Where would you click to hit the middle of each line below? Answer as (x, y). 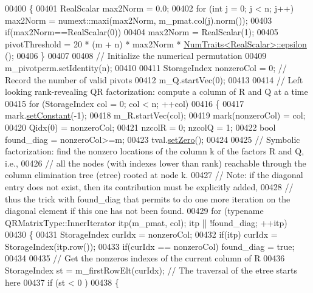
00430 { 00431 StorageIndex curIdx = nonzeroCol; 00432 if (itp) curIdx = (141, 234)
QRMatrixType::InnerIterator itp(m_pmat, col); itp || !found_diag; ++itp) (146, 222)
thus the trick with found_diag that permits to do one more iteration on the (148, 198)
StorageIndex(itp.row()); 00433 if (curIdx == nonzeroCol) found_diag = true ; (150, 246)
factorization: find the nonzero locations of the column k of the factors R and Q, (155, 151)
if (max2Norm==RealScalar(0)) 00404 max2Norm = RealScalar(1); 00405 (142, 32)
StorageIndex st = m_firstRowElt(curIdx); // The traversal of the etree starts (151, 270)
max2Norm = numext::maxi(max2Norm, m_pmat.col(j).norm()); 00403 (139, 20)
